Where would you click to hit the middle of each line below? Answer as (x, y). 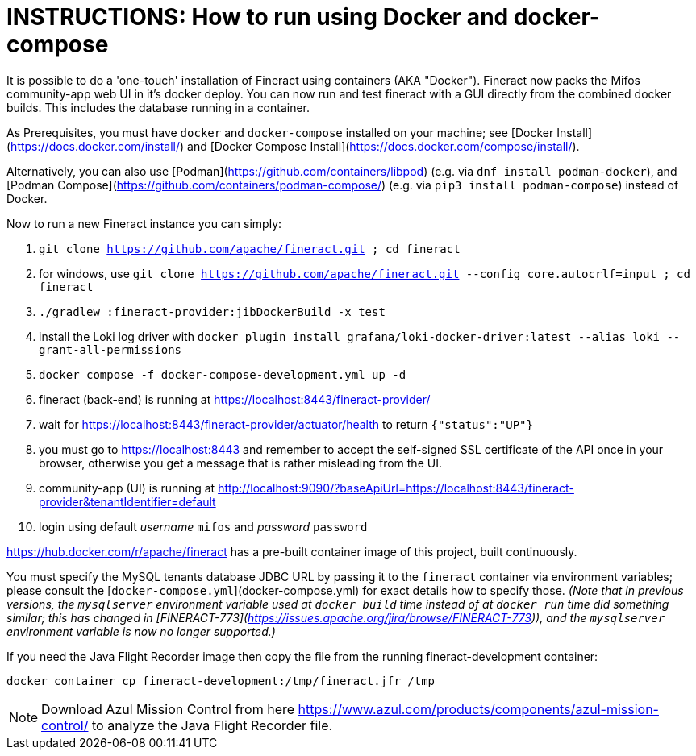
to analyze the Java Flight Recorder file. (212, 725)
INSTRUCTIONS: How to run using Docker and (258, 17)
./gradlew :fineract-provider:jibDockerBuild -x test (212, 312)
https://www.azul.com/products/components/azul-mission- (478, 709)
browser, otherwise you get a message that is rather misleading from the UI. (240, 463)
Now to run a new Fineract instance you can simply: (144, 223)
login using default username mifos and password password (203, 526)
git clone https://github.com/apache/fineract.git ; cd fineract (250, 249)
